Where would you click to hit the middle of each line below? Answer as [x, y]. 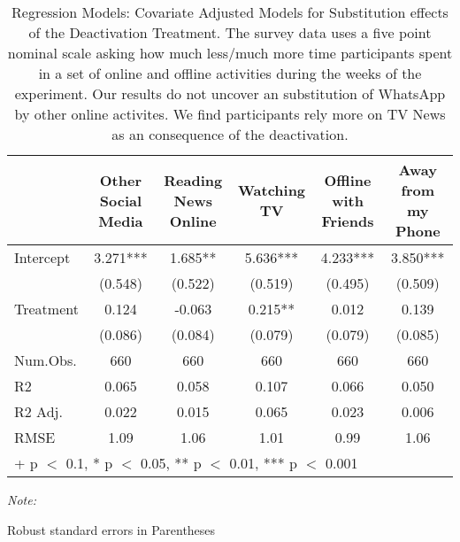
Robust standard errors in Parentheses [111, 529]
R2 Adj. [38, 411]
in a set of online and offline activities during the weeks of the [230, 73]
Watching [272, 190]
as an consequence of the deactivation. [230, 134]
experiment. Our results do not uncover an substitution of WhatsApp [230, 93]
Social [121, 200]
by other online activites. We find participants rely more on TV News [230, 114]
